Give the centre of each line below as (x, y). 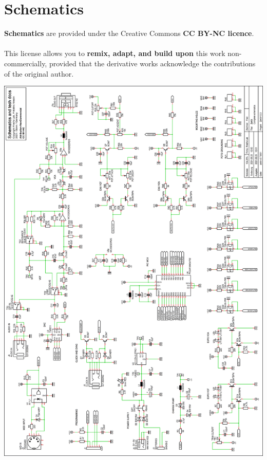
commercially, (26, 63)
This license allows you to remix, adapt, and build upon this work (115, 53)
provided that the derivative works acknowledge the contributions (152, 63)
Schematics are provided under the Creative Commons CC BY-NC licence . (129, 33)
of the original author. (39, 73)
